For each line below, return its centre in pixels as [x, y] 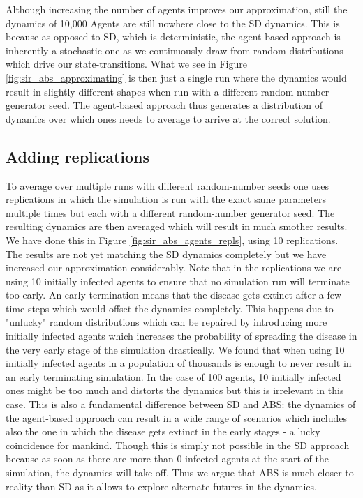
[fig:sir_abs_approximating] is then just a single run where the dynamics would [176, 77]
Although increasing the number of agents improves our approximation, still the [177, 9]
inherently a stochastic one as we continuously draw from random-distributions [175, 50]
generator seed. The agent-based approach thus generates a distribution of [164, 105]
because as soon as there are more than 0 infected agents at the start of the [167, 459]
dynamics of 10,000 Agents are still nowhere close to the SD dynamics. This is [173, 23]
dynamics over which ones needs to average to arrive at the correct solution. [168, 118]
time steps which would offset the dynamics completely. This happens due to [170, 308]
